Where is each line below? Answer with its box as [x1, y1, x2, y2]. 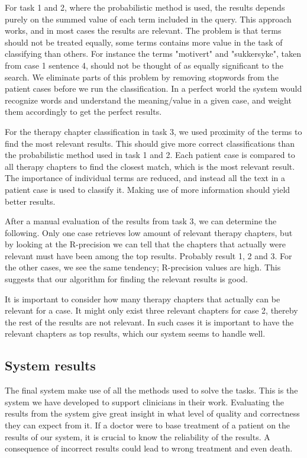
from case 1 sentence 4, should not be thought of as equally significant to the [5, 59, 283, 71]
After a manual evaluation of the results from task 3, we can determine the [5, 215, 277, 227]
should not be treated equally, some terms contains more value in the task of [5, 36, 283, 48]
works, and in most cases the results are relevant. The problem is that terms [5, 24, 282, 37]
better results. [5, 195, 56, 207]
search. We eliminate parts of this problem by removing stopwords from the [5, 70, 279, 83]
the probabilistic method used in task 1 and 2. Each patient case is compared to [5, 149, 295, 161]
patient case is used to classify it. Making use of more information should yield [5, 183, 290, 195]
